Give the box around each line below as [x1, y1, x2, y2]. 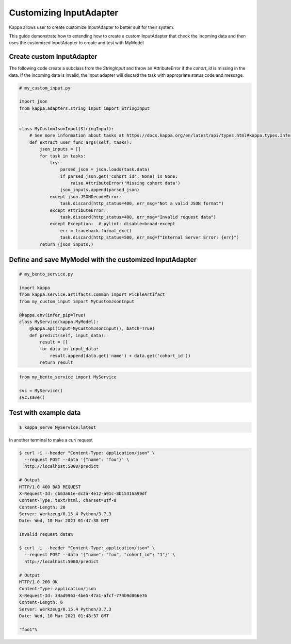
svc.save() [19, 395, 45, 400]
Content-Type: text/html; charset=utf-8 [19, 498, 116, 503]
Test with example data [9, 408, 81, 417]
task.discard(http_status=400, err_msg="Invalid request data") [60, 214, 216, 220]
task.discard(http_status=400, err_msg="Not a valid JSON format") [60, 201, 224, 206]
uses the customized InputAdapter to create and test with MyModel [9, 40, 144, 46]
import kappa [19, 285, 50, 290]
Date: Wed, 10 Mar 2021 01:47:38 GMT [19, 518, 109, 524]
